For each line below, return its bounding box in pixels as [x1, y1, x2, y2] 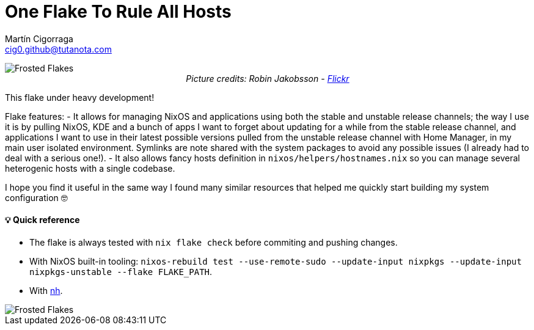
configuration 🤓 [5, 192, 68, 203]
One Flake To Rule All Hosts [5, 1, 232, 22]
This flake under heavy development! [5, 92, 155, 103]
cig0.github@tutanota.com [5, 43, 112, 54]
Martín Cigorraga [5, 33, 73, 44]
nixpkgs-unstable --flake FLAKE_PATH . [29, 266, 213, 277]
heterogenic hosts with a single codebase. [5, 163, 175, 174]
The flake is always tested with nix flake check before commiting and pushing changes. [29, 237, 398, 248]
